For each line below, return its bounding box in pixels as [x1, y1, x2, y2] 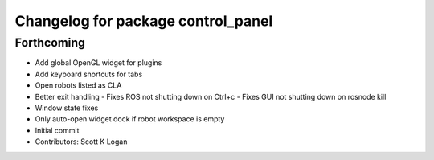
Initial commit [35, 125, 80, 135]
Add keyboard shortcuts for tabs [35, 69, 143, 79]
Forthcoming [14, 35, 86, 50]
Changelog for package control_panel [14, 12, 273, 30]
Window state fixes [35, 103, 99, 113]
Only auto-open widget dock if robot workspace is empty [35, 114, 225, 124]
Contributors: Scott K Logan [35, 137, 128, 146]
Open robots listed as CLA [35, 80, 122, 90]
